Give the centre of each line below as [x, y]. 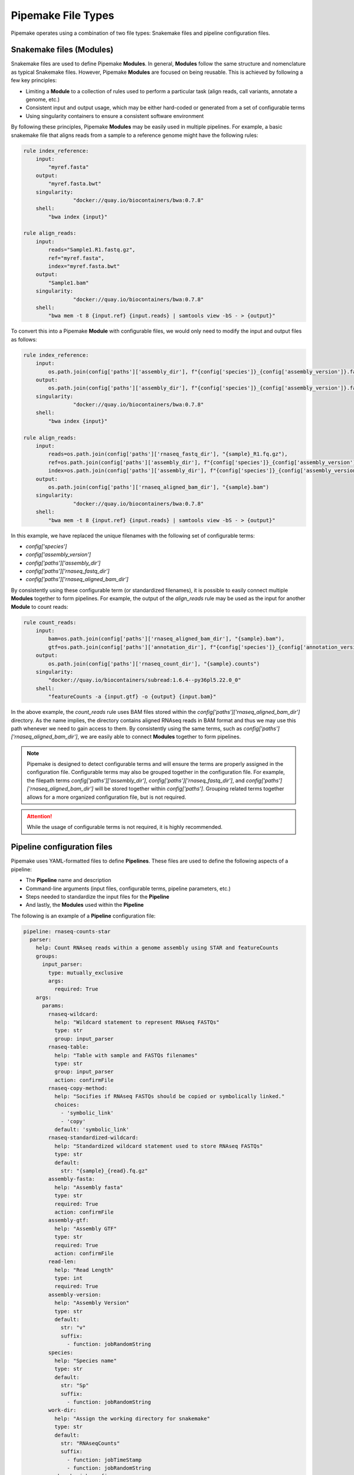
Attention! [40, 817]
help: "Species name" [86, 1361]
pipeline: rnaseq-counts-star [67, 931]
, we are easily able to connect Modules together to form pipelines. [159, 737]
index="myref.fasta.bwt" [84, 266]
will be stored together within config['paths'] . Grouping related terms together [189, 789]
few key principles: [34, 80]
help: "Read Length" [84, 1270]
